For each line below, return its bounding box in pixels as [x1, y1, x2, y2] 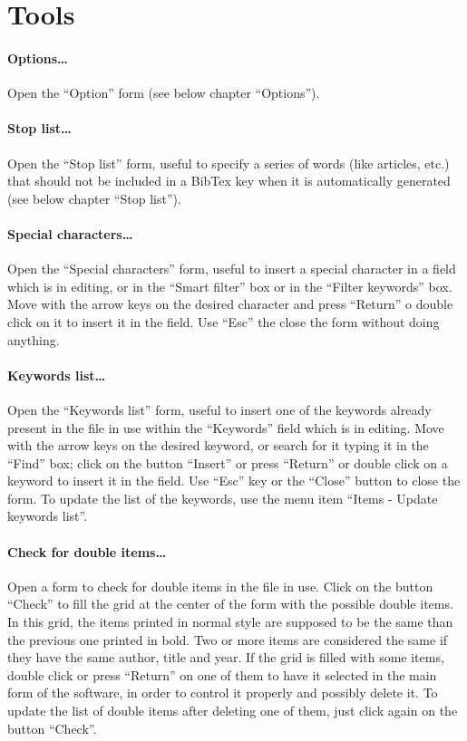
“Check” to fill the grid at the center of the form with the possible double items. [7, 594, 453, 613]
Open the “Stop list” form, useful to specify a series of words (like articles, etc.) [7, 153, 450, 172]
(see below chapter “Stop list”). [7, 188, 181, 207]
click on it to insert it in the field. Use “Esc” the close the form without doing [7, 312, 440, 331]
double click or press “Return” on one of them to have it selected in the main [7, 665, 437, 684]
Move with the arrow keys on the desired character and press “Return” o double [7, 294, 453, 313]
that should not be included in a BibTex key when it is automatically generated [7, 171, 451, 190]
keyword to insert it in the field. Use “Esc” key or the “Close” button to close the [7, 471, 461, 490]
